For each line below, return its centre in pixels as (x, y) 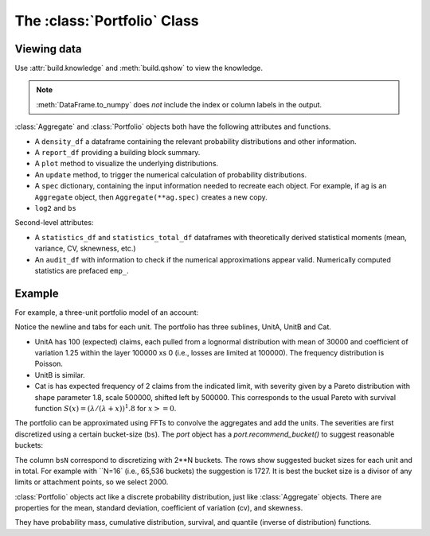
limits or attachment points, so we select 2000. (92, 482)
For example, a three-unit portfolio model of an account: (107, 312)
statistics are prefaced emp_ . (82, 270)
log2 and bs (56, 208)
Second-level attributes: (54, 223)
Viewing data (48, 49)
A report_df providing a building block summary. (117, 153)
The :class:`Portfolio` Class (107, 21)
